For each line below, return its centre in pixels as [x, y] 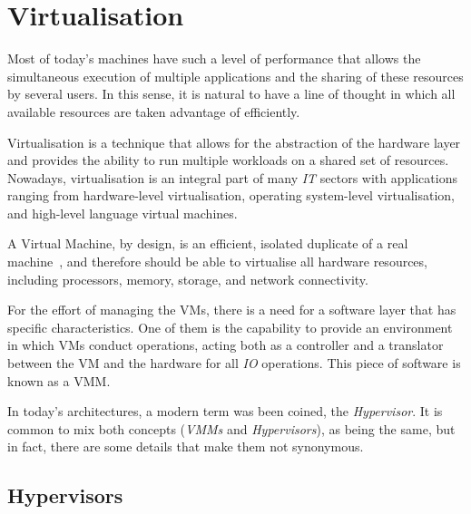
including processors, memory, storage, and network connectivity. [188, 279]
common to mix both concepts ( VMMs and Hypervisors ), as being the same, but [231, 428]
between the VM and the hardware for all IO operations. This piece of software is [234, 363]
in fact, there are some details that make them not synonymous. [186, 446]
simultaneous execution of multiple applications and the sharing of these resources [235, 76]
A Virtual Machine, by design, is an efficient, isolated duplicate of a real [208, 243]
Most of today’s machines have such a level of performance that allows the [214, 58]
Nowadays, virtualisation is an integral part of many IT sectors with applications [232, 177]
